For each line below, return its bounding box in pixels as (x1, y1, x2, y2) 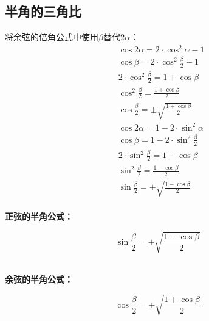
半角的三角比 (5, 2, 81, 21)
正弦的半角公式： (5, 210, 73, 223)
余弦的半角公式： (5, 272, 73, 285)
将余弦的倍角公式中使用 (5, 31, 98, 43)
